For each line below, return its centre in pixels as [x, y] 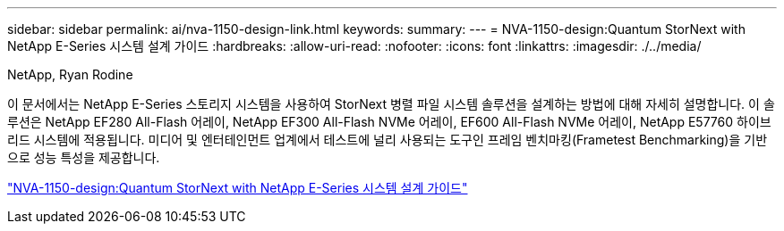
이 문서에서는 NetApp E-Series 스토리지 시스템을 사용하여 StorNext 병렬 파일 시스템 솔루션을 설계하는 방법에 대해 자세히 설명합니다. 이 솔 [391, 104]
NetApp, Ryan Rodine [70, 74]
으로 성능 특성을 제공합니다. [84, 157]
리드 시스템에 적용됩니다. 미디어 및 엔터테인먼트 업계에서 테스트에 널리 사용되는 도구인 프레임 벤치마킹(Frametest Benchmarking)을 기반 [388, 140]
